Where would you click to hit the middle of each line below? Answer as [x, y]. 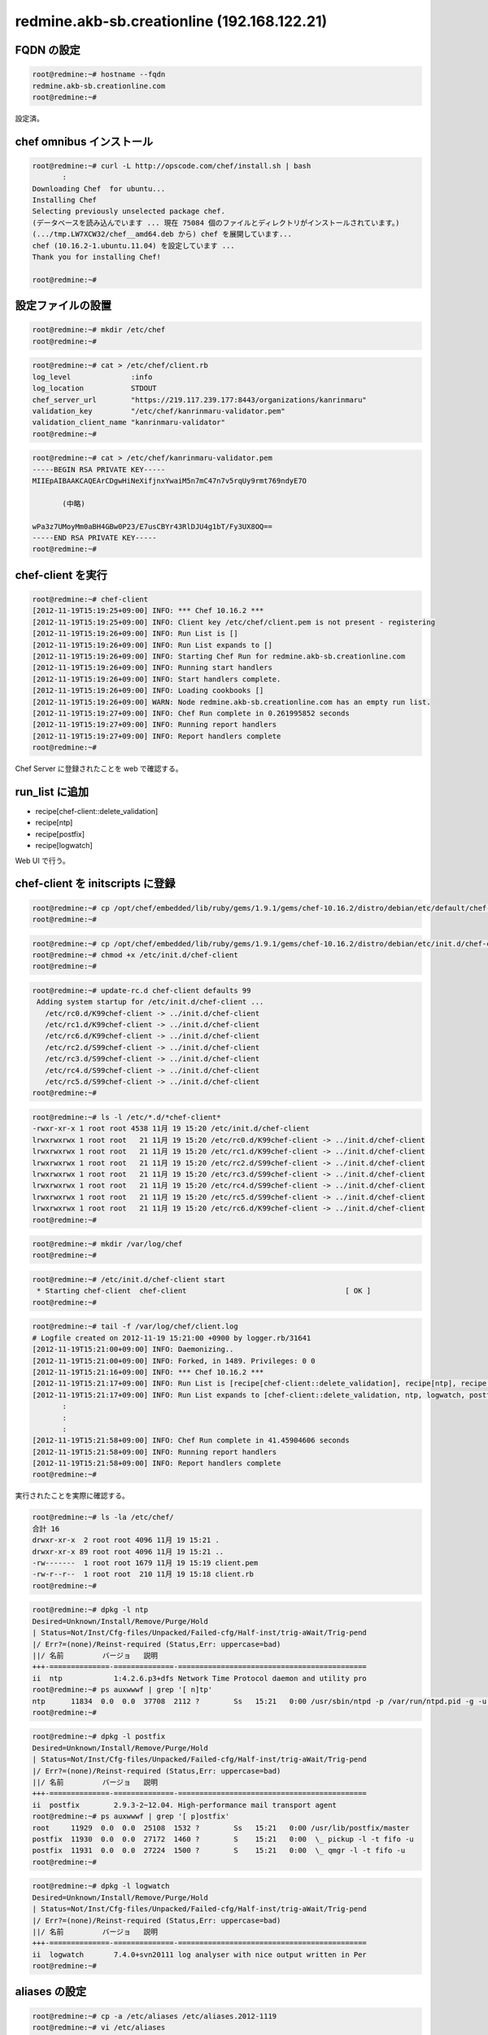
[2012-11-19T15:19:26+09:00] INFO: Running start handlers [152, 668]
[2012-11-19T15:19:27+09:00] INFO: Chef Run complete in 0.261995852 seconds [191, 713]
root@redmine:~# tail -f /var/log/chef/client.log [135, 1326]
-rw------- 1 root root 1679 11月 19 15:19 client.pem [145, 1563]
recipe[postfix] [60, 834]
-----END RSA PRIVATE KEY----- [95, 538]
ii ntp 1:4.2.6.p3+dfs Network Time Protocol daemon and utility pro [200, 1678]
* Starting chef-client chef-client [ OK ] [204, 1291]
